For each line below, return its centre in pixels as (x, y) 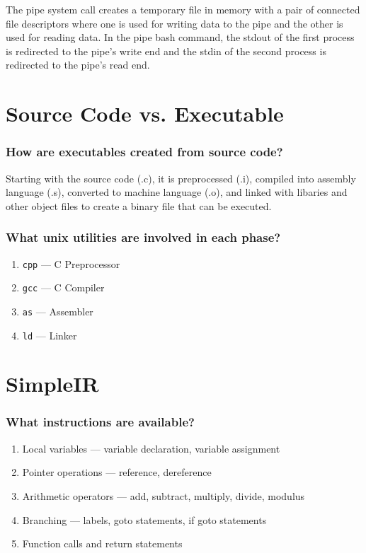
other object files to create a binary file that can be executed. (139, 205)
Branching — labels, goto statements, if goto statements (144, 519)
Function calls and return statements (102, 543)
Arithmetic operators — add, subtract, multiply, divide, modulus (164, 495)
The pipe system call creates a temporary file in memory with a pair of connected (183, 9)
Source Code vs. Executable (145, 113)
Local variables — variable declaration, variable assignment (151, 448)
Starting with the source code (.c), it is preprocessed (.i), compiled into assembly (181, 178)
